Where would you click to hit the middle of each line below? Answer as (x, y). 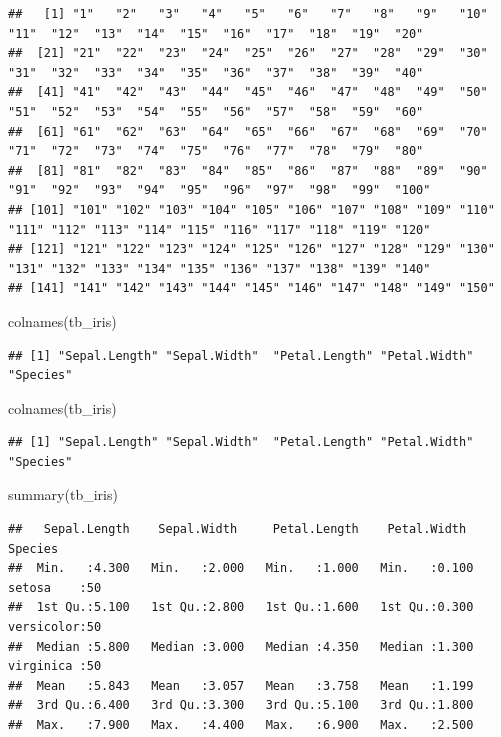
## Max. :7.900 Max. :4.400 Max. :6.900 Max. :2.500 (241, 725)
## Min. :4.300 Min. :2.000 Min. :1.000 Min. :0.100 (241, 568)
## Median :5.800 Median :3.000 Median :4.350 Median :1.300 (241, 646)
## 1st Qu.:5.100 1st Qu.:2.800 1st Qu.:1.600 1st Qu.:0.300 (241, 607)
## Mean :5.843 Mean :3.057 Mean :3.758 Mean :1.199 (241, 685)
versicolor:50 (55, 627)
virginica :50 (55, 666)
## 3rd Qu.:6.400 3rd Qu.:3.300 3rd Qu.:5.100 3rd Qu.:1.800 (241, 705)
